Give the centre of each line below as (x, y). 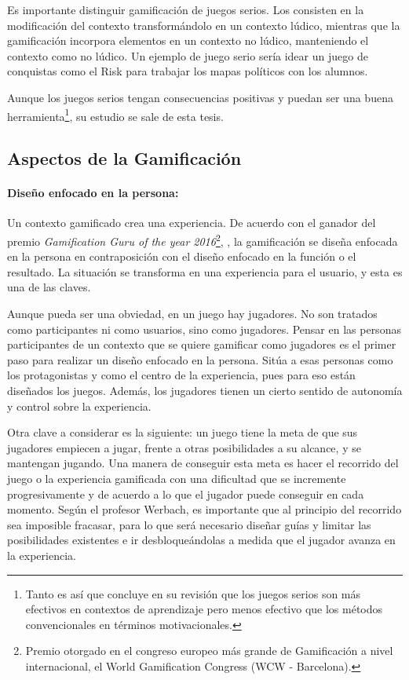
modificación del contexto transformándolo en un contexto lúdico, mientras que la (204, 25)
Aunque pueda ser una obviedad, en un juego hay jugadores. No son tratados (192, 314)
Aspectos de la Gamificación (124, 158)
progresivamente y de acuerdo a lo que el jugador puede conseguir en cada (186, 494)
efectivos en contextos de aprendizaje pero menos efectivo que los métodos (204, 609)
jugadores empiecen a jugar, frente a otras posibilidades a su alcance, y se (184, 447)
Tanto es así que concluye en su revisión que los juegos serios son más (193, 593)
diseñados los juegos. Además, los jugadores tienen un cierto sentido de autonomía (205, 390)
